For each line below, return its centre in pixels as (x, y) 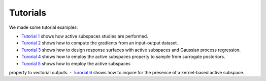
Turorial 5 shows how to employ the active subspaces (76, 63)
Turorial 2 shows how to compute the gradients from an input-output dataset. (100, 43)
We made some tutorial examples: (44, 27)
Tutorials (28, 13)
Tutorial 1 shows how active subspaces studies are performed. (85, 36)
